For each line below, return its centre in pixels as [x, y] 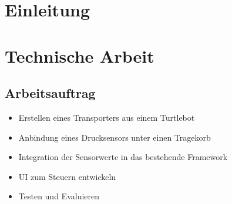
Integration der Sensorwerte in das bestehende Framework [123, 157]
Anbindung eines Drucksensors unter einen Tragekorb [115, 137]
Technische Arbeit [80, 55]
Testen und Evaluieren [59, 196]
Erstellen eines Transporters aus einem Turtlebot [107, 117]
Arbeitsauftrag [50, 93]
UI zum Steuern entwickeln [67, 176]
